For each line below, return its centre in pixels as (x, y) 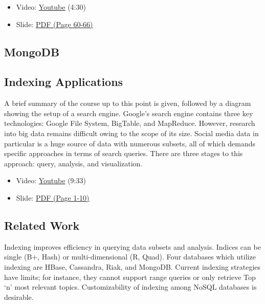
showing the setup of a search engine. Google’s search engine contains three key (129, 113)
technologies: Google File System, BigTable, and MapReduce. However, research (130, 123)
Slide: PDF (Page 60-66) (54, 24)
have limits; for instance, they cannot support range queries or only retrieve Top (130, 277)
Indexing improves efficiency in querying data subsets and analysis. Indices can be (132, 246)
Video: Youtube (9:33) (51, 180)
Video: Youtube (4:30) (51, 7)
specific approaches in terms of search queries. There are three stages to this (124, 153)
